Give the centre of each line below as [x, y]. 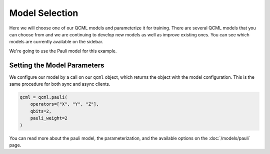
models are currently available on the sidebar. [56, 42]
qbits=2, [41, 111]
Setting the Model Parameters [57, 65]
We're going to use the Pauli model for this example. [63, 51]
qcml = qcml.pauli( [43, 97]
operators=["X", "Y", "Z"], [65, 104]
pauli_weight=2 [49, 118]
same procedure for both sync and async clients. [60, 84]
